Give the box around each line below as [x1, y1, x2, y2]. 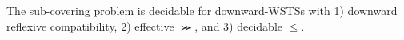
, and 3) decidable [194, 17, 282, 34]
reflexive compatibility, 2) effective [6, 17, 174, 34]
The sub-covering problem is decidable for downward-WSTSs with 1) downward [6, 2, 398, 18]
